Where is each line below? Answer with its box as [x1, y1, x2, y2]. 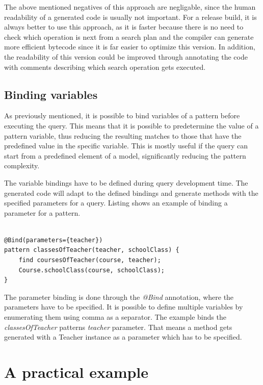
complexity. [4, 160, 40, 171]
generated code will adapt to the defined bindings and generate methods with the [4, 187, 258, 198]
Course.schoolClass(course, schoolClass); [18, 266, 165, 274]
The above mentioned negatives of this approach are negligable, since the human [4, 2, 256, 12]
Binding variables [4, 86, 98, 102]
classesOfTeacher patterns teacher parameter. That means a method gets [4, 321, 232, 332]
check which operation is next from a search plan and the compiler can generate [4, 31, 254, 42]
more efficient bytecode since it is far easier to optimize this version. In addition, [4, 41, 255, 52]
